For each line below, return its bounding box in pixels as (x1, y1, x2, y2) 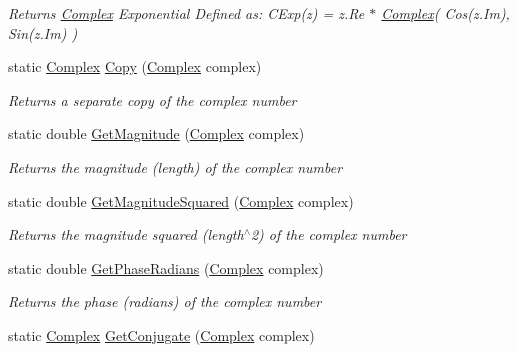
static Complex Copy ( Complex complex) (8, 56, 262, 77)
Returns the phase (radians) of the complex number (8, 291, 322, 312)
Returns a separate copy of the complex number (8, 89, 297, 110)
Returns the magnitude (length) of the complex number (8, 156, 343, 177)
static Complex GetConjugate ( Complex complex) (8, 324, 315, 345)
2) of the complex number (250, 224, 407, 245)
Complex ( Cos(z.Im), (381, 3, 510, 23)
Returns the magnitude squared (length (8, 224, 244, 245)
